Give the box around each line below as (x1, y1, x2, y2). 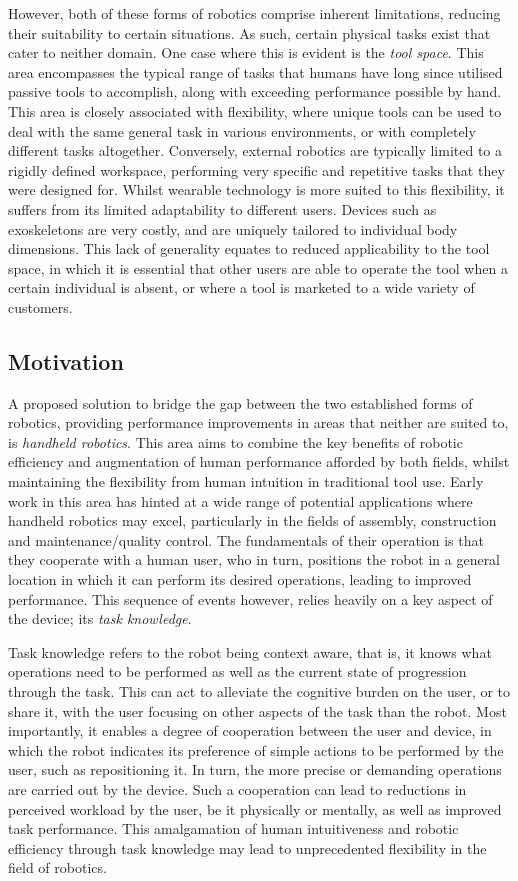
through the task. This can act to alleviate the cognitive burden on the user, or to (8, 681, 511, 702)
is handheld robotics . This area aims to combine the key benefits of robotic (8, 431, 463, 452)
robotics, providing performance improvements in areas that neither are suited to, (8, 412, 509, 433)
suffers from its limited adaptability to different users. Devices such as (8, 198, 437, 219)
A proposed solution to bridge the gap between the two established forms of (8, 392, 473, 413)
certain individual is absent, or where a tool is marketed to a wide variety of (8, 277, 475, 298)
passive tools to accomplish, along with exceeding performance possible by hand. (8, 81, 502, 102)
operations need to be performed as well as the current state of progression (8, 661, 467, 682)
